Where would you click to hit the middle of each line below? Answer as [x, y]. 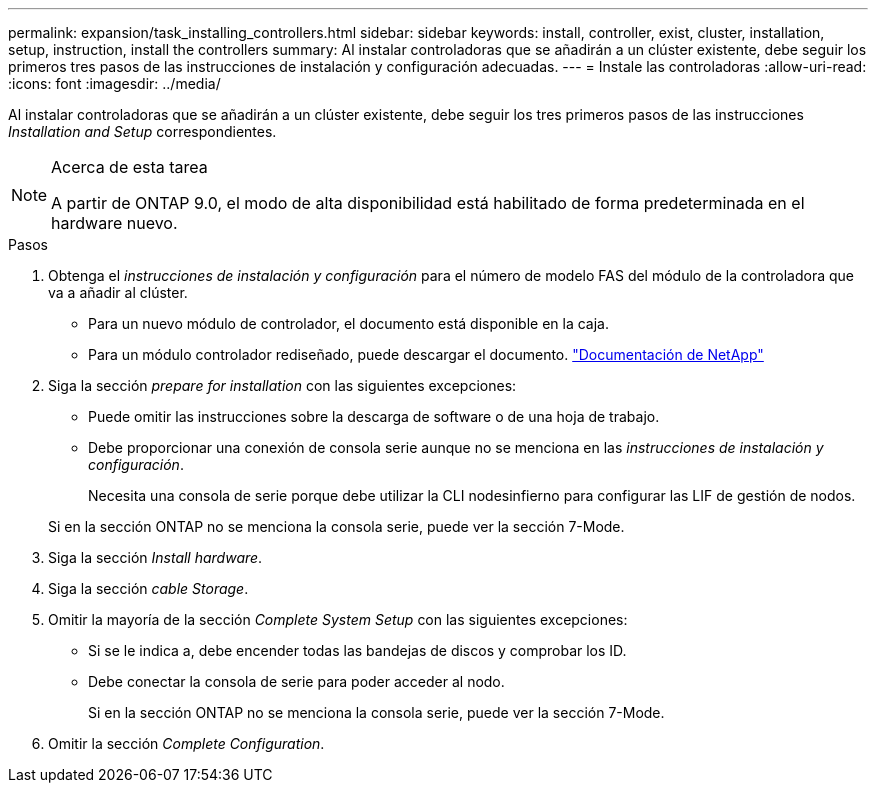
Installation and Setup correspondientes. [142, 131]
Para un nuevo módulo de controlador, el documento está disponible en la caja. [348, 323]
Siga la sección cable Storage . [148, 588]
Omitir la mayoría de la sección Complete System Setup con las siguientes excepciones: [338, 619]
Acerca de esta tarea [129, 167]
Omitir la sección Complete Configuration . [186, 743]
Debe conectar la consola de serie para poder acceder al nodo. [296, 681]
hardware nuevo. [114, 223]
